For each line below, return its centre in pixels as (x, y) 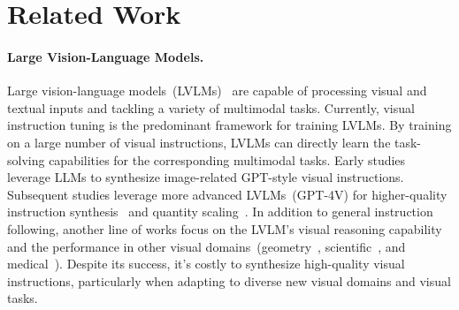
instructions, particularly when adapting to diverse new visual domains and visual (229, 280)
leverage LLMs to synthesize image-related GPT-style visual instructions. (206, 177)
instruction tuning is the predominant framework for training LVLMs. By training (229, 125)
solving (26, 159)
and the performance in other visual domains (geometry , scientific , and (207, 246)
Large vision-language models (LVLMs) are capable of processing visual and (217, 91)
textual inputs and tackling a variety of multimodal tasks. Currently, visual (211, 107)
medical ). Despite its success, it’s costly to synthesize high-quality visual (206, 264)
